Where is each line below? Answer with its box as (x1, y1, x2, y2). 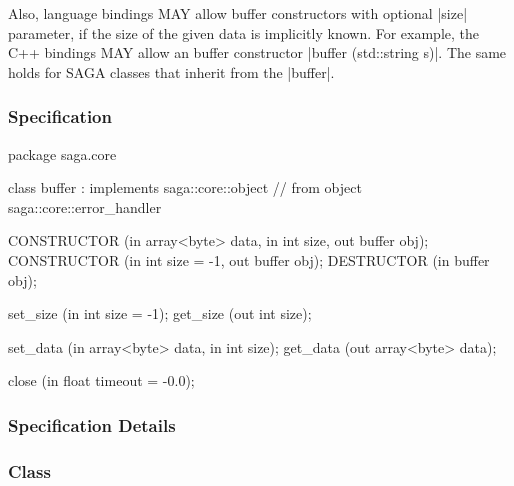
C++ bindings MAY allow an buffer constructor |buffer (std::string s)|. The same (8, 42, 507, 63)
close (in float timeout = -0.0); (8, 370, 195, 391)
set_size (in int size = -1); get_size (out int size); (8, 303, 312, 324)
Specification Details (8, 412, 176, 437)
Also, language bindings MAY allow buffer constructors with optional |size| (8, 3, 468, 23)
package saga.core (8, 143, 117, 164)
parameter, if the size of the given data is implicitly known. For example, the (8, 22, 480, 43)
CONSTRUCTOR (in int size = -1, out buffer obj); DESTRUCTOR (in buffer (8, 249, 490, 270)
